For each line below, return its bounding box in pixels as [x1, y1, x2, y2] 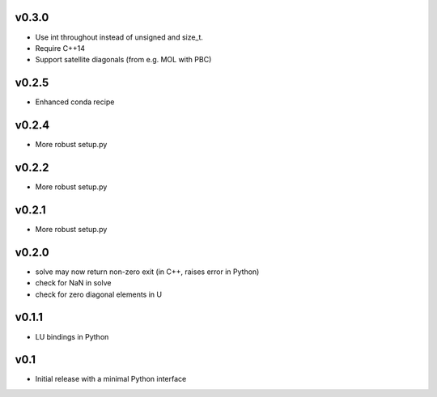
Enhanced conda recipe [35, 97, 115, 107]
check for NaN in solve [35, 278, 112, 288]
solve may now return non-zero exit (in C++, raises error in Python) [35, 267, 260, 277]
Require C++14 [35, 43, 85, 53]
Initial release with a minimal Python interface [35, 374, 187, 384]
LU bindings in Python [35, 332, 109, 341]
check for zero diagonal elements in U [35, 289, 162, 299]
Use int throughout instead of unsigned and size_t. [35, 32, 204, 42]
